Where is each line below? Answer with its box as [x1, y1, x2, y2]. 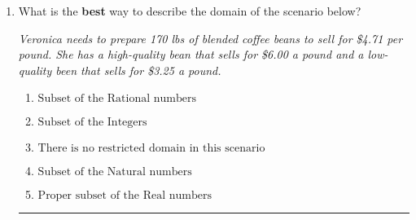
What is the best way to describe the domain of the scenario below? [18, 2, 361, 19]
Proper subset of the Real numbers [37, 190, 212, 202]
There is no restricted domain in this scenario [37, 143, 265, 155]
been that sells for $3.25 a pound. [55, 61, 221, 78]
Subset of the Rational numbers [37, 93, 196, 105]
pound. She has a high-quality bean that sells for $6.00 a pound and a [18, 46, 364, 63]
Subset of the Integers [37, 117, 147, 129]
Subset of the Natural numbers [37, 166, 192, 178]
